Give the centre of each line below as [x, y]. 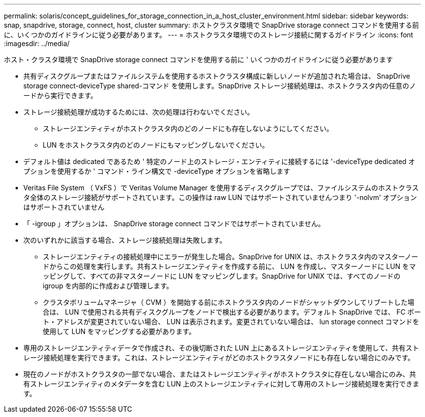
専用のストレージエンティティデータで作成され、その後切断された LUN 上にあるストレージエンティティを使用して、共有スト [221, 348]
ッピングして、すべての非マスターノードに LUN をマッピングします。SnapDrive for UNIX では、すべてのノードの [222, 276]
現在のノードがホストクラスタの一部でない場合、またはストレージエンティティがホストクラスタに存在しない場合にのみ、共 [220, 374]
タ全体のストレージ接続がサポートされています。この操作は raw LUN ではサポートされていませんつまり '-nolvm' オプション [220, 197]
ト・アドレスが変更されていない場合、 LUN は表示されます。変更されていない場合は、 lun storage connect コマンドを [231, 322]
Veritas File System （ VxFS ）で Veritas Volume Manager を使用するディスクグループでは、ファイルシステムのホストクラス [221, 188]
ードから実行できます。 [60, 95]
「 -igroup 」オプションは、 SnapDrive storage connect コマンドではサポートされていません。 [174, 224]
